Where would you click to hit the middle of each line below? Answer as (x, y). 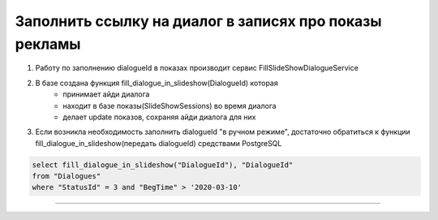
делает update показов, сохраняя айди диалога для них (159, 117)
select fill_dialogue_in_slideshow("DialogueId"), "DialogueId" (163, 165)
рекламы (48, 44)
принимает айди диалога (106, 94)
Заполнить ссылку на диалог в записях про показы (198, 21)
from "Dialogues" (67, 176)
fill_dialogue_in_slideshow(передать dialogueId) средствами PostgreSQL (159, 143)
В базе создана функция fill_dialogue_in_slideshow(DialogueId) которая (157, 83)
